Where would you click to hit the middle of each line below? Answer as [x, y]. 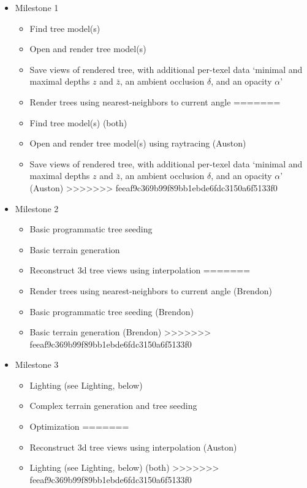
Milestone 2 [37, 208]
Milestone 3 [37, 364]
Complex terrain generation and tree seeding [113, 406]
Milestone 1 [37, 7]
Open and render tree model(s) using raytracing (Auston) [138, 143]
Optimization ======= [79, 426]
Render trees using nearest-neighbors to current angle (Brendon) [151, 290]
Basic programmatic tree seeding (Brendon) [112, 311]
